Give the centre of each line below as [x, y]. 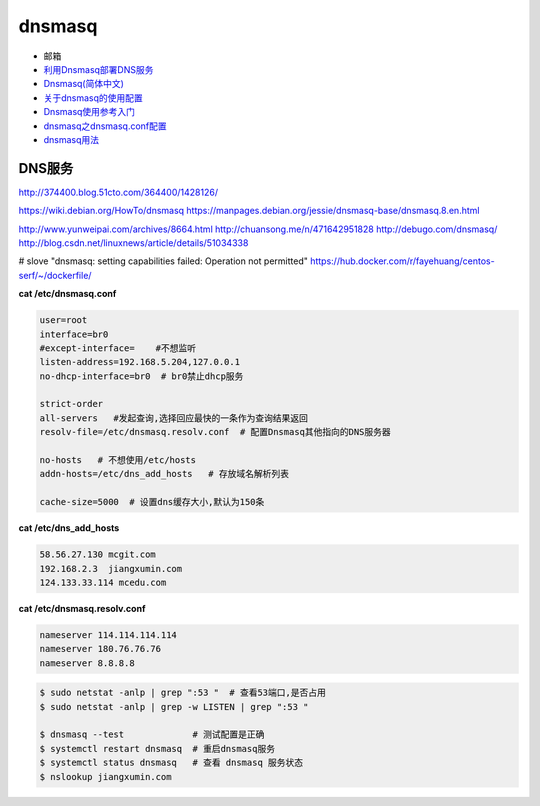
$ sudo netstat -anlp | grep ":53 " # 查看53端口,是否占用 [183, 693]
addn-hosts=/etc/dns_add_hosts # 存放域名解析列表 [164, 474]
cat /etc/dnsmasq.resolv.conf [82, 608]
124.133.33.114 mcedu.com [103, 582]
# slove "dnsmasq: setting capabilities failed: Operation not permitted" [163, 261]
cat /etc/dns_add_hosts [69, 528]
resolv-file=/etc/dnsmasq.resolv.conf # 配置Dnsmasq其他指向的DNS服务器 [215, 432]
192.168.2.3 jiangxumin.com [111, 568]
